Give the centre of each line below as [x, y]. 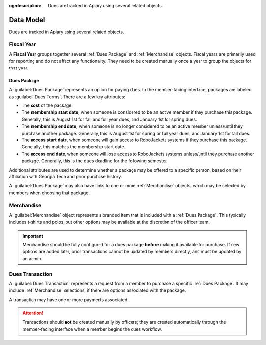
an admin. [33, 258]
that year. [19, 68]
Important [33, 236]
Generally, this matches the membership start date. [73, 147]
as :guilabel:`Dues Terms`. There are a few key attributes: [67, 97]
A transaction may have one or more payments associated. [69, 299]
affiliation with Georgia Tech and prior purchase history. [66, 176]
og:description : [25, 6]
